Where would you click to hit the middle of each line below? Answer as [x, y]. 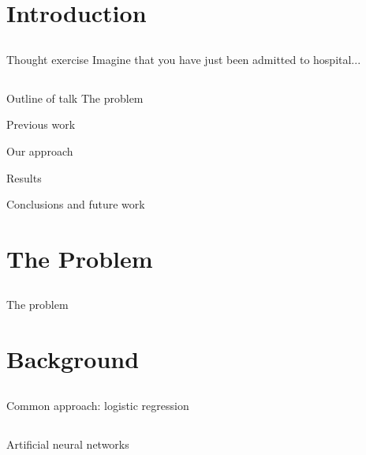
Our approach [40, 150]
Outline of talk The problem [75, 98]
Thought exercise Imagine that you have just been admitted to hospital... [184, 59]
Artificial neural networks [68, 444]
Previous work [41, 124]
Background [73, 359]
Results [24, 177]
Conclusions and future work [76, 204]
